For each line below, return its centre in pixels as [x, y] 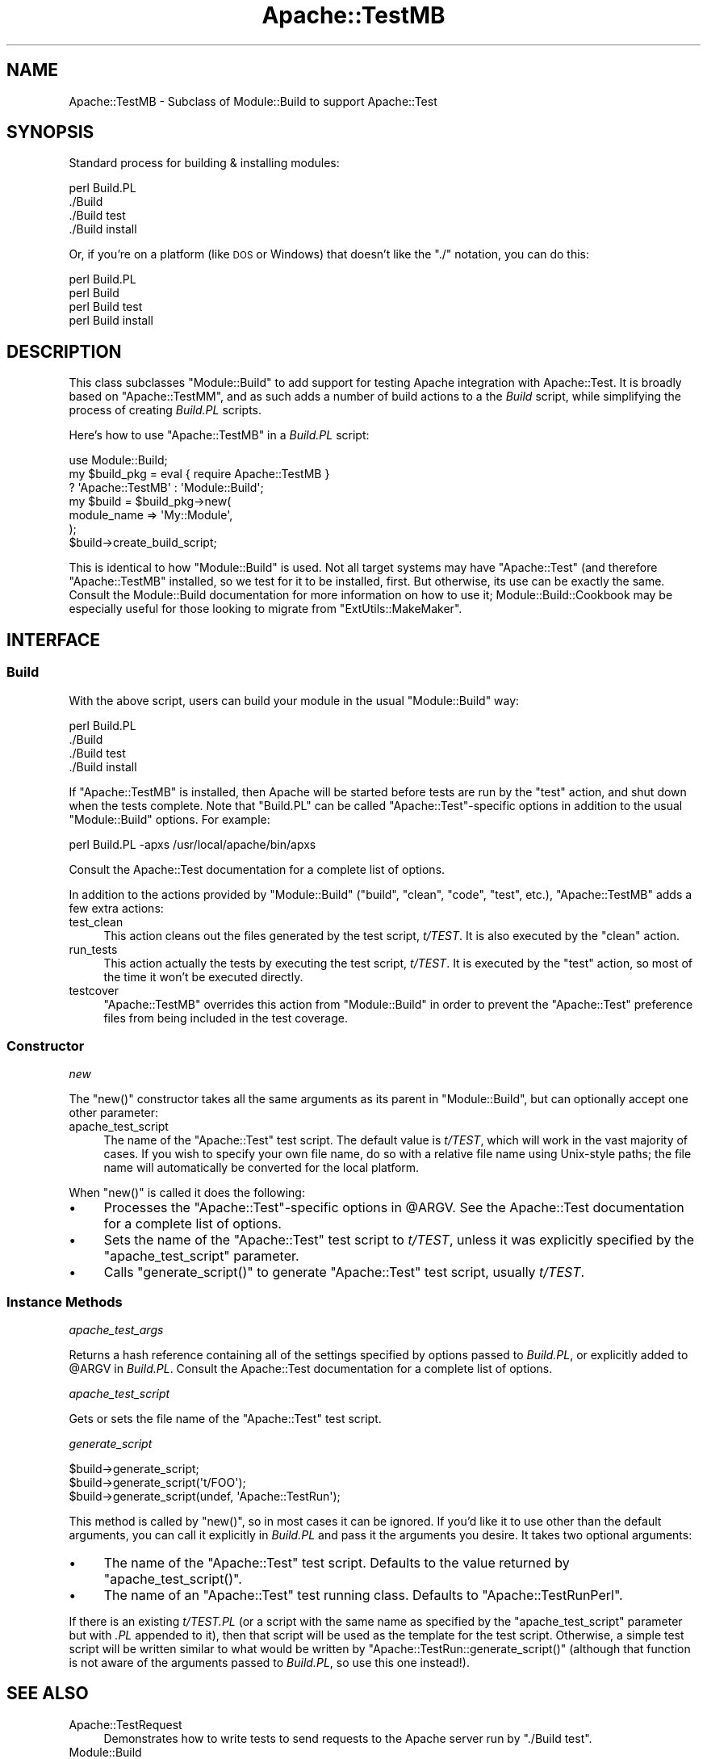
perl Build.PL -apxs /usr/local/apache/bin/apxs [192, 844]
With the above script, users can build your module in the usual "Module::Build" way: [294, 700]
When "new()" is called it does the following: [187, 1193]
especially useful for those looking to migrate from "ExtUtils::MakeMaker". [266, 609]
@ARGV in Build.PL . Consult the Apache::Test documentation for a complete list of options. [311, 1369]
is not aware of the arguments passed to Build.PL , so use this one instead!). [270, 1662]
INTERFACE [53, 640]
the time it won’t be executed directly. [203, 976]
